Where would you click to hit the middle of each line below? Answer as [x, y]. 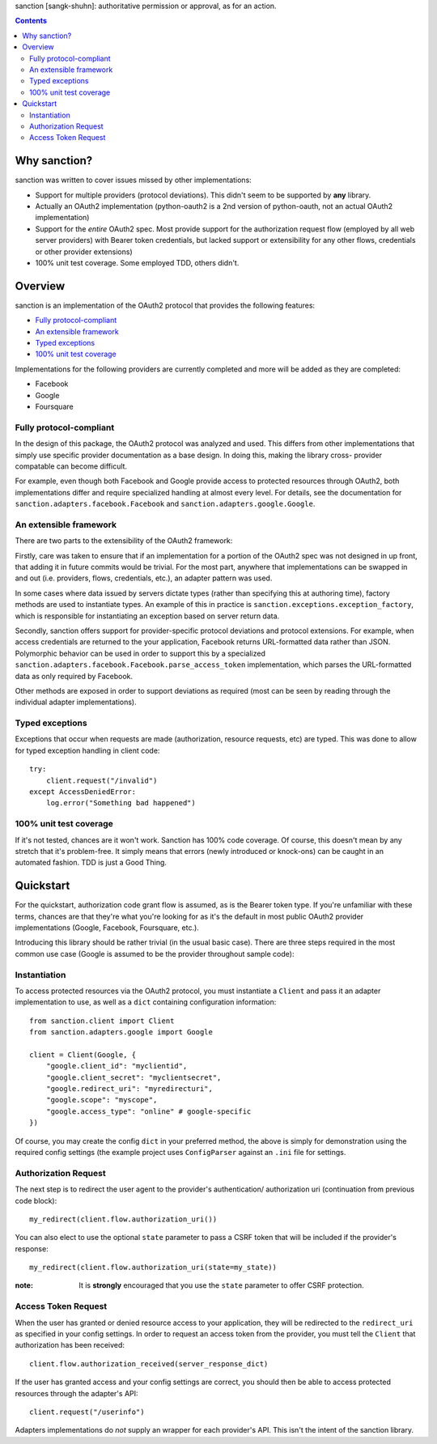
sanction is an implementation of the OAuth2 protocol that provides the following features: [165, 305]
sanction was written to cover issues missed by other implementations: [134, 180]
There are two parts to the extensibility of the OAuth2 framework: [124, 541]
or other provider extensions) [84, 252]
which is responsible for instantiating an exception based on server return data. [147, 616]
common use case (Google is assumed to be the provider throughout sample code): [155, 953]
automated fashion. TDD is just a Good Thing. [91, 863]
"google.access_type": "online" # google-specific [148, 1111]
